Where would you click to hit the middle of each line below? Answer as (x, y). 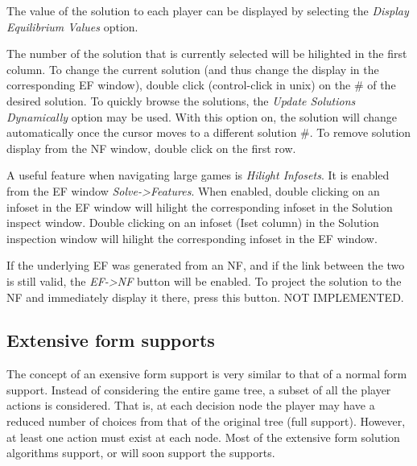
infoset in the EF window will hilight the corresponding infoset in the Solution (200, 206)
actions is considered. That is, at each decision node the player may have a (191, 405)
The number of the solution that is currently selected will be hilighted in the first (207, 54)
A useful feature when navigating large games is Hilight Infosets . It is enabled (198, 175)
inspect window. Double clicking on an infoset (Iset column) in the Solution (193, 223)
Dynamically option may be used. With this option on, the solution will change (202, 116)
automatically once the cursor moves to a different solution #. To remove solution (209, 132)
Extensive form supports (111, 340)
